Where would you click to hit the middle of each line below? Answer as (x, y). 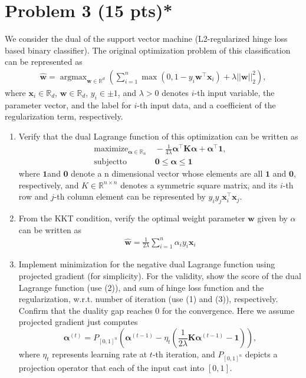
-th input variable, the (234, 92)
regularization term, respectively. (64, 116)
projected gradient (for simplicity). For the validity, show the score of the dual (160, 276)
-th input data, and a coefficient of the (206, 105)
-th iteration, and (184, 354)
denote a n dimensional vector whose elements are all (167, 173)
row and (33, 196)
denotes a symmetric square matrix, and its (199, 185)
